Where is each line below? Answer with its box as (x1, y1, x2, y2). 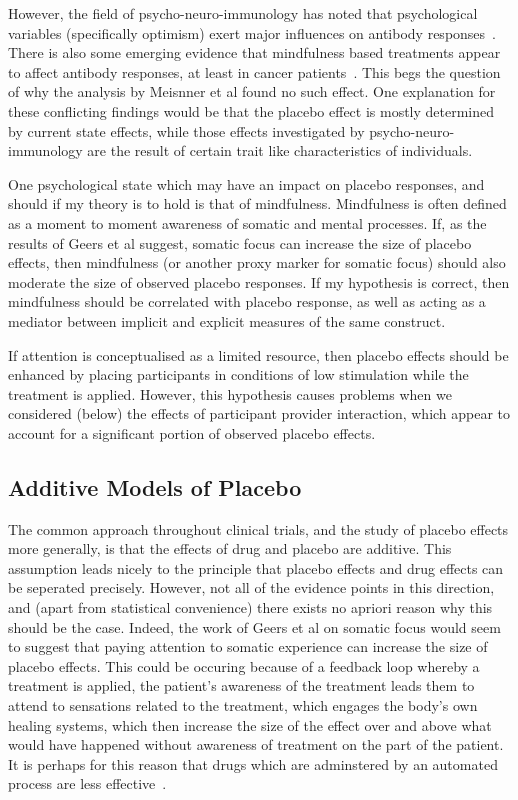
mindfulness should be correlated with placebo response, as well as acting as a (8, 291, 486, 312)
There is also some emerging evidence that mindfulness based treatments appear (8, 42, 501, 63)
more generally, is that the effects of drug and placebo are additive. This (8, 538, 452, 559)
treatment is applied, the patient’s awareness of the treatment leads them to (8, 675, 475, 696)
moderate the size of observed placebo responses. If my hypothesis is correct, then (8, 271, 510, 292)
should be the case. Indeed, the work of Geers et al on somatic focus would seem (8, 616, 501, 637)
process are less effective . (8, 773, 167, 794)
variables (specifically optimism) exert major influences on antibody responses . (8, 22, 496, 43)
